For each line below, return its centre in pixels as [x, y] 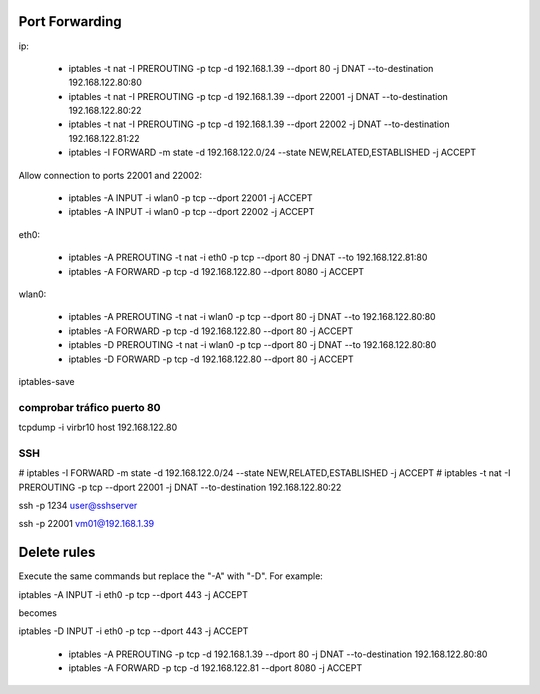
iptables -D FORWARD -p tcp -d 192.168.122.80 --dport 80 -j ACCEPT [211, 359]
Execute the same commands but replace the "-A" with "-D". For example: [171, 576]
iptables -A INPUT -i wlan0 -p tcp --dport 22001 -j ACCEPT [191, 198]
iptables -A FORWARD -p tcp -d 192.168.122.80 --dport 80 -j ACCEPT [211, 331]
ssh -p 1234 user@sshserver [78, 505]
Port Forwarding [70, 21]
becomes [37, 613]
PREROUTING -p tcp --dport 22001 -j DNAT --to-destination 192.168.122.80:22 [180, 487]
